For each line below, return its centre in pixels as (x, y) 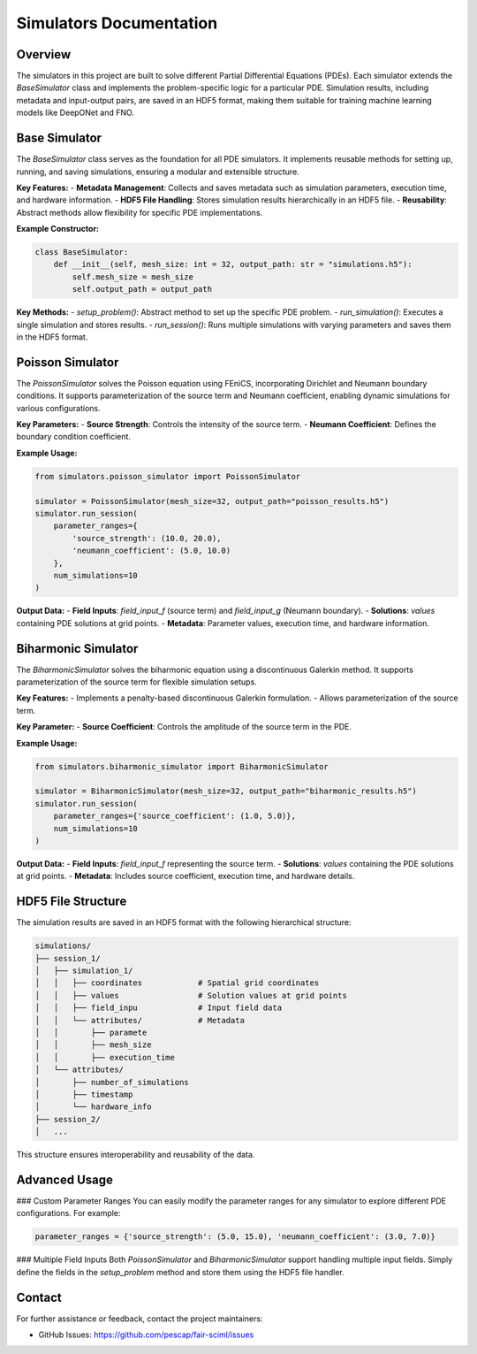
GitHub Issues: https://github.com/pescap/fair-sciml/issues (146, 1335)
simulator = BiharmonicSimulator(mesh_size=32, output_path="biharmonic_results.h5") (226, 791)
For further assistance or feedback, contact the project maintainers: (140, 1319)
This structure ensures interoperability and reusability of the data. (136, 1155)
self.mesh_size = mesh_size (133, 277)
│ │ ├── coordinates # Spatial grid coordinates (177, 983)
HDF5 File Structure (72, 902)
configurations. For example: (68, 1213)
